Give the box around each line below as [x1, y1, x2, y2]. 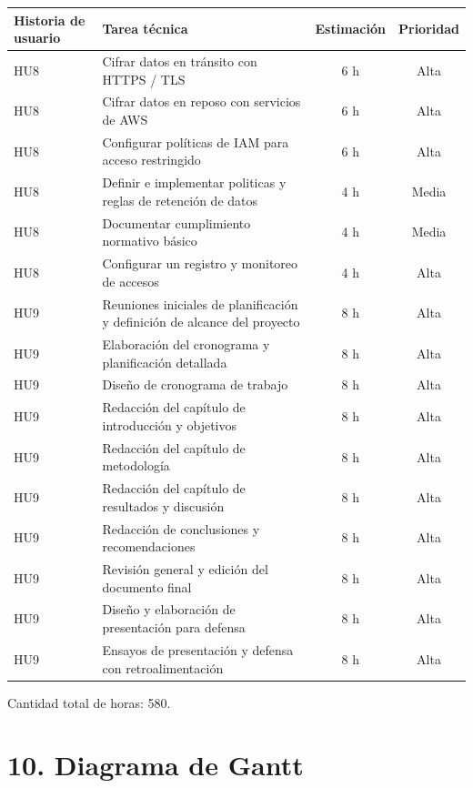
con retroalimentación [102, 658, 224, 677]
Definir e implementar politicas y [102, 173, 287, 192]
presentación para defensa [102, 618, 246, 637]
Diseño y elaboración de [102, 600, 236, 619]
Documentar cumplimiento [102, 213, 251, 232]
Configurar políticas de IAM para [102, 132, 289, 151]
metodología [102, 456, 170, 475]
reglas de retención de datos [102, 190, 258, 209]
